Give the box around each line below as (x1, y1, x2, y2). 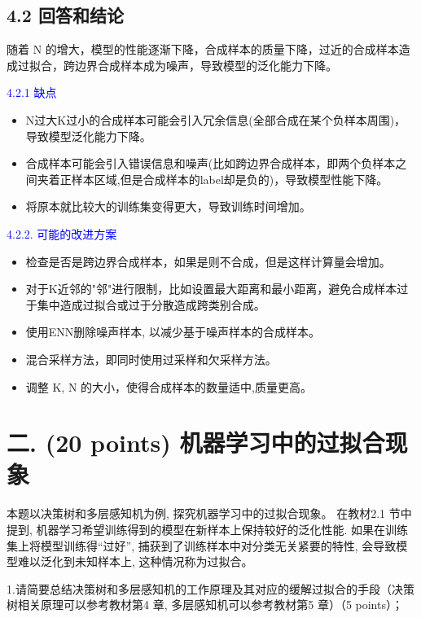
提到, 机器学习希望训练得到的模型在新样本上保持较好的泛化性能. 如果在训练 (7, 521, 409, 538)
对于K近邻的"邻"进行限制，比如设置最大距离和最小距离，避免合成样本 (25, 280, 397, 297)
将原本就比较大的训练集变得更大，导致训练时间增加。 (25, 198, 311, 215)
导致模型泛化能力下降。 (25, 127, 151, 144)
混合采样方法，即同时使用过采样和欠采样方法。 (25, 350, 277, 367)
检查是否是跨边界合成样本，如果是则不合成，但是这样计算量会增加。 (25, 252, 391, 270)
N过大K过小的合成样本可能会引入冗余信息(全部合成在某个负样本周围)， (25, 111, 406, 128)
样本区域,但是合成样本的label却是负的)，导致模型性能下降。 (71, 170, 388, 187)
